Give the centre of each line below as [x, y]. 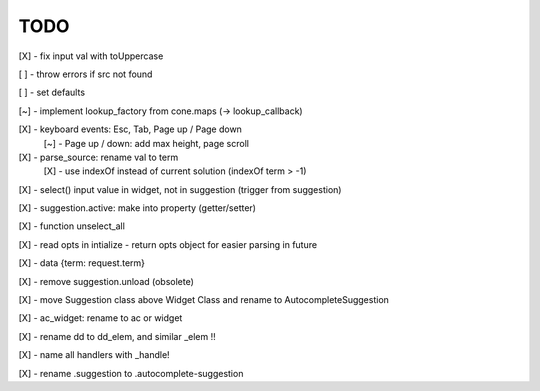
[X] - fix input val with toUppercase [91, 56]
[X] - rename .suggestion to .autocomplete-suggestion [131, 373]
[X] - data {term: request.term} [81, 263]
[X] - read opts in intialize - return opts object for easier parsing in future [168, 244]
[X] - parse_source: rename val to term [98, 157]
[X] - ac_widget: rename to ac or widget [100, 318]
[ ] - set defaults [51, 92]
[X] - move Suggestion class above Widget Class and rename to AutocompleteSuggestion [204, 300]
